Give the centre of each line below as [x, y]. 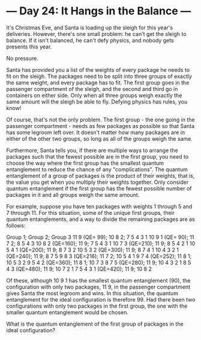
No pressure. [22, 58]
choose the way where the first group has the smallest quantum [85, 163]
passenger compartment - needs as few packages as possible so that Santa [100, 126]
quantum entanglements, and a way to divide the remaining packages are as [100, 219]
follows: [16, 225]
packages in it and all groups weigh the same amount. [73, 195]
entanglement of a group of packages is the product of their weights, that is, [100, 175]
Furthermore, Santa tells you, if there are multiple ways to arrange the [92, 150]
